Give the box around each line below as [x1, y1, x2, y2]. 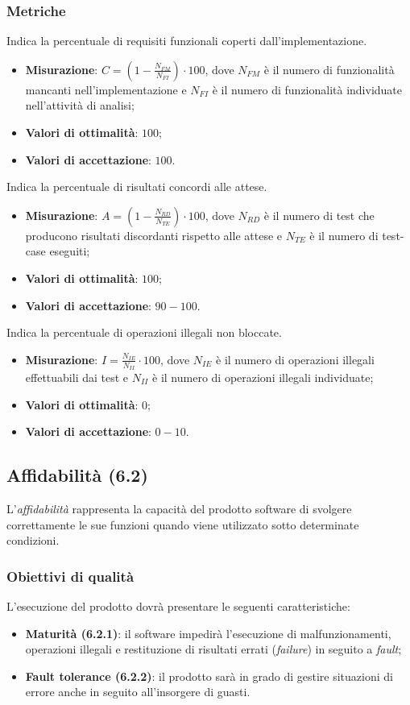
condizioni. [6, 532, 60, 549]
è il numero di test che [263, 206, 375, 223]
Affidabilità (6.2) [6, 462, 148, 487]
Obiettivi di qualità [6, 566, 135, 586]
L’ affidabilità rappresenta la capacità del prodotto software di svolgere [6, 500, 352, 516]
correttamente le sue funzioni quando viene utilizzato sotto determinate [6, 516, 359, 533]
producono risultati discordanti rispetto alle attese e [25, 226, 283, 243]
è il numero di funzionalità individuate [212, 81, 403, 97]
